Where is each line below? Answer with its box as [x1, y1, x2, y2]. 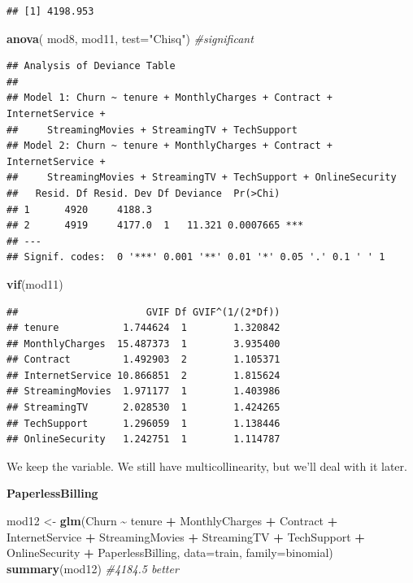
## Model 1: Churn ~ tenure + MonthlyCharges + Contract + [7, 92, 333, 104]
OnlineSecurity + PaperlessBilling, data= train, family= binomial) [7, 544, 333, 561]
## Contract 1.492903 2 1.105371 [7, 354, 280, 366]
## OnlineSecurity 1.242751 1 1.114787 [7, 433, 280, 446]
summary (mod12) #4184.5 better [7, 559, 179, 576]
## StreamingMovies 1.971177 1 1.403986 [7, 385, 280, 398]
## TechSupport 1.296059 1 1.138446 [7, 417, 280, 429]
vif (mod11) [7, 275, 63, 292]
